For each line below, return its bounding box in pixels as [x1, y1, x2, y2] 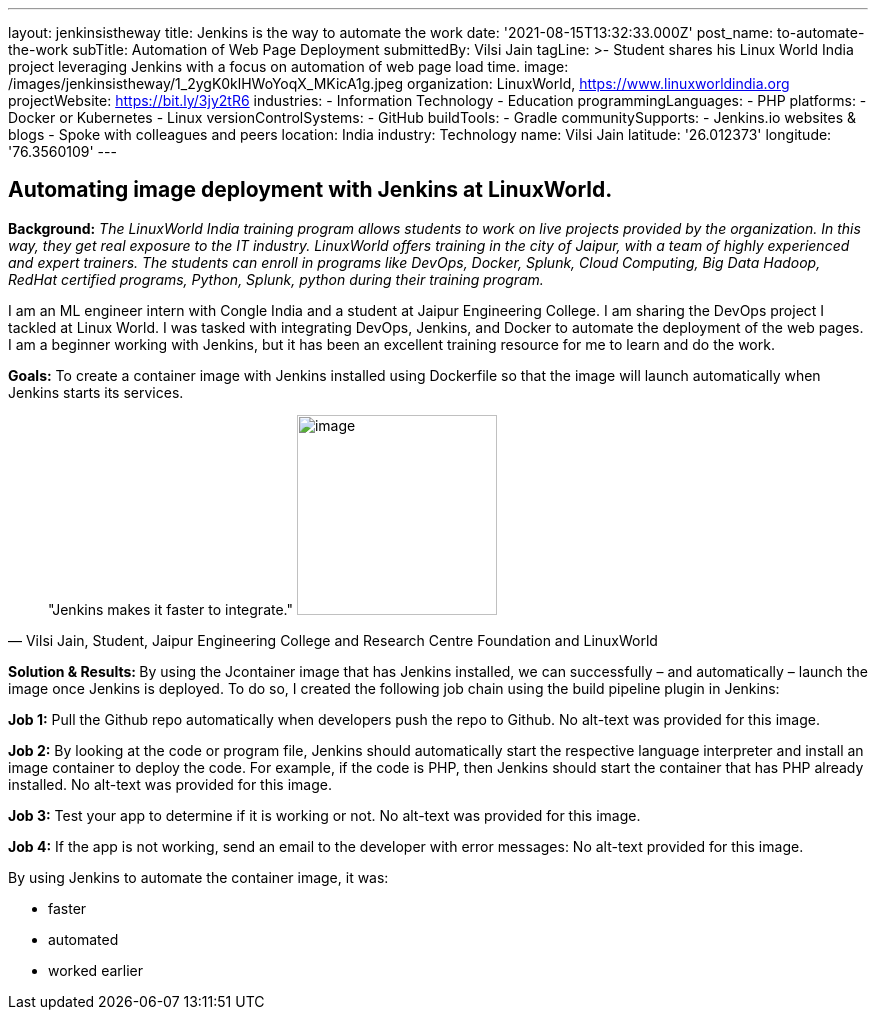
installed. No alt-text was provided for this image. [8, 775, 332, 793]
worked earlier [48, 961, 143, 979]
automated [48, 930, 119, 948]
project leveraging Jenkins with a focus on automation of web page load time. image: [8, 58, 569, 75]
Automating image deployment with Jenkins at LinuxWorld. [8, 177, 613, 203]
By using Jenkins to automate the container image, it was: [8, 868, 389, 886]
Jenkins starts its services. [8, 383, 184, 401]
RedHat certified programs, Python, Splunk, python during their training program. [8, 270, 544, 288]
